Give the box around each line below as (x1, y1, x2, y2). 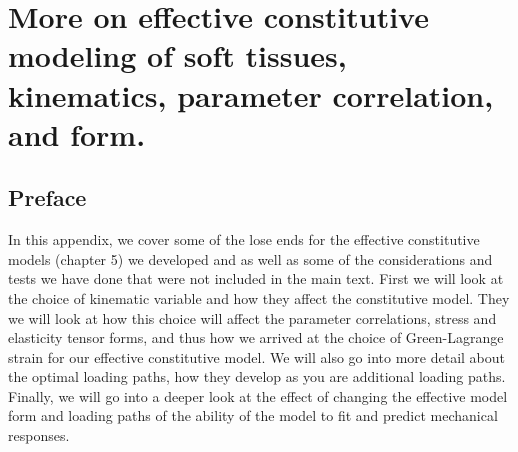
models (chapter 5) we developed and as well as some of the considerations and (8, 248, 493, 269)
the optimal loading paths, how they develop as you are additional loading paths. (8, 366, 506, 387)
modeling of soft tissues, (8, 35, 347, 76)
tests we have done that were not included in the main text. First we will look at (8, 268, 504, 289)
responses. (8, 425, 70, 446)
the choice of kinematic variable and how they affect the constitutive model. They (8, 287, 510, 308)
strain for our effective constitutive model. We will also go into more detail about (8, 346, 505, 367)
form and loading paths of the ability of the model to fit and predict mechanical (8, 405, 498, 426)
